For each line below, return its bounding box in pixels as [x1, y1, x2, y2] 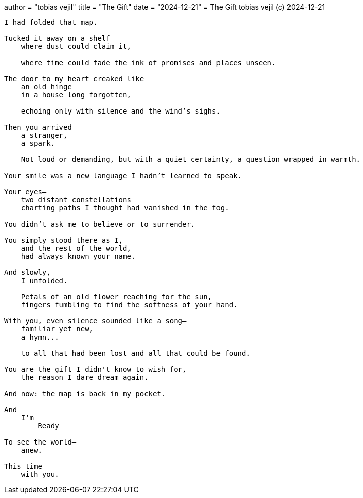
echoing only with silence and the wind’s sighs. [21, 107, 221, 115]
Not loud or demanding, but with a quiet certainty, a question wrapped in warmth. [21, 155, 361, 163]
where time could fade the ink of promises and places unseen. [21, 59, 276, 67]
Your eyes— [4, 188, 47, 196]
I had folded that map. [4, 18, 98, 26]
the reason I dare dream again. [21, 373, 149, 381]
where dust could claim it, [21, 42, 131, 50]
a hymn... [21, 333, 59, 341]
